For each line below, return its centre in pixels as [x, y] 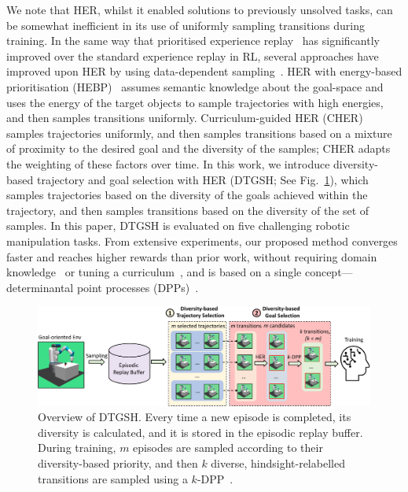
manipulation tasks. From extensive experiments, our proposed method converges [202, 240]
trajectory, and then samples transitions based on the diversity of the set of [188, 210]
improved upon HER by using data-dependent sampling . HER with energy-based [204, 71]
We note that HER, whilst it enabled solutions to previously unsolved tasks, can [200, 9]
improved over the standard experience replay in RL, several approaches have [193, 55]
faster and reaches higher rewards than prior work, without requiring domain [192, 256]
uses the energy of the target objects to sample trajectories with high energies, [195, 102]
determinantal [40, 287]
